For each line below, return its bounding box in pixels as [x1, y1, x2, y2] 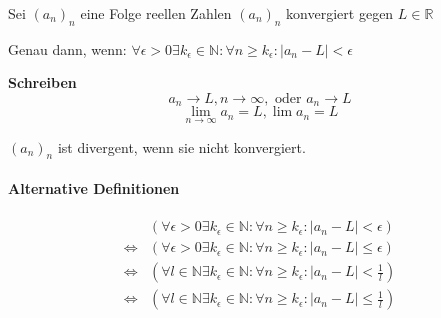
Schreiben [8, 72, 77, 93]
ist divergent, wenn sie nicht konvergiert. [57, 136, 306, 157]
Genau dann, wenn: [8, 38, 127, 59]
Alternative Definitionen [8, 178, 180, 199]
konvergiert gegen [286, 3, 394, 23]
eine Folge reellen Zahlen [80, 3, 232, 23]
